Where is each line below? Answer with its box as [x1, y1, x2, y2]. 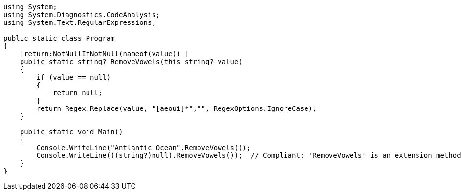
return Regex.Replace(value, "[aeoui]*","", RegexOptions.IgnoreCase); [36, 105, 317, 112]
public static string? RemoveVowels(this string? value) [20, 58, 242, 65]
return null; [53, 89, 103, 97]
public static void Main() [20, 128, 123, 136]
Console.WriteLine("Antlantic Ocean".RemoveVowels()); [36, 144, 251, 151]
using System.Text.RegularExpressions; [3, 19, 156, 26]
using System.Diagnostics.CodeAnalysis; [3, 11, 160, 19]
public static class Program [3, 34, 115, 42]
